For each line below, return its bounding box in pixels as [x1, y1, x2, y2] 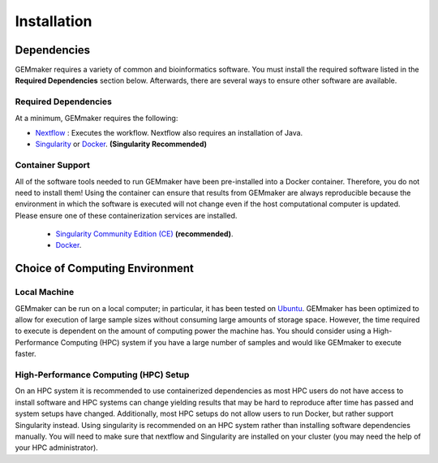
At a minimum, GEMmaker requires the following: [15, 113, 178, 123]
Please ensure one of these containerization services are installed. [15, 210, 238, 220]
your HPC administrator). [15, 443, 99, 452]
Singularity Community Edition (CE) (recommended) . [55, 229, 234, 239]
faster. [15, 349, 36, 359]
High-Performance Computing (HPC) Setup [15, 369, 190, 380]
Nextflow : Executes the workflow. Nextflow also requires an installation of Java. [35, 128, 303, 137]
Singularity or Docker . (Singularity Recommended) [35, 139, 207, 149]
